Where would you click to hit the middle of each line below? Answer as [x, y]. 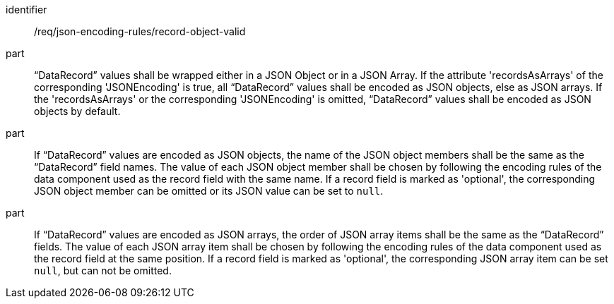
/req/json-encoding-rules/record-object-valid [140, 31]
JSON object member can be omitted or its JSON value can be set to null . [209, 191]
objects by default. [77, 111]
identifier [26, 10]
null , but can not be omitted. [103, 270]
